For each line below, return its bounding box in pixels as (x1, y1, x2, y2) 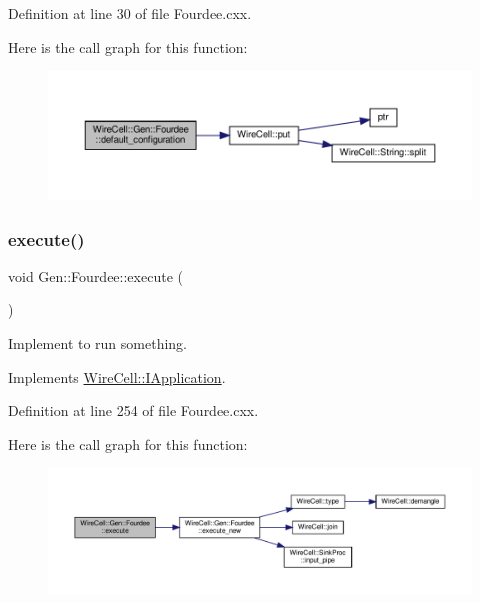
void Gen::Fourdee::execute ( (8, 265, 183, 286)
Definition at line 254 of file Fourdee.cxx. (8, 400, 259, 421)
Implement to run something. (8, 332, 188, 353)
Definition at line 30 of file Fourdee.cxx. (8, 3, 252, 23)
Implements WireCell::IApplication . (8, 366, 226, 387)
